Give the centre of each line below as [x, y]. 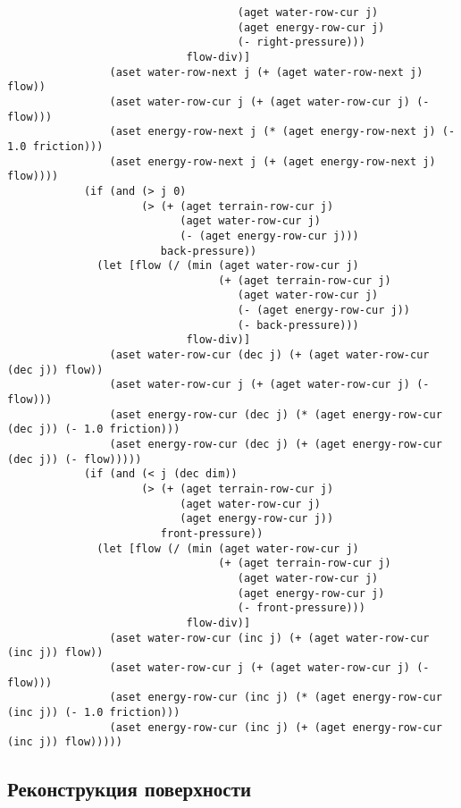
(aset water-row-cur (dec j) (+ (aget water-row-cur [269, 355]
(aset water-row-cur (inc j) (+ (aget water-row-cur [269, 638]
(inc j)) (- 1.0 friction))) [94, 712]
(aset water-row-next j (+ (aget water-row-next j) [266, 72]
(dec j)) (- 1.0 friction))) [94, 429]
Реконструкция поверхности [130, 789]
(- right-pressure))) [301, 42]
